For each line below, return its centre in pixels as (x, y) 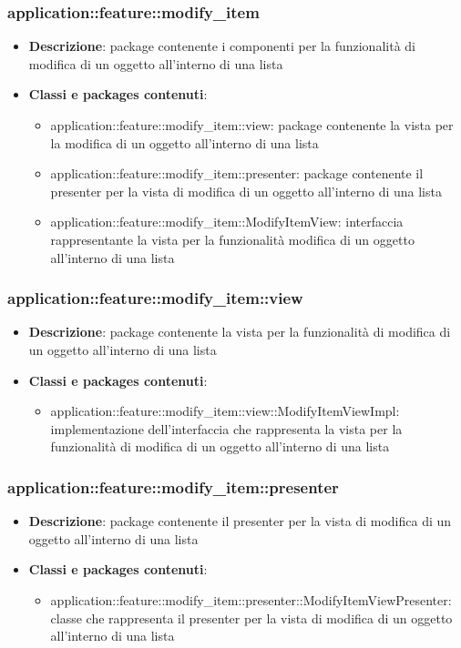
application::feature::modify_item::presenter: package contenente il (237, 173)
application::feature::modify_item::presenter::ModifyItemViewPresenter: (251, 599)
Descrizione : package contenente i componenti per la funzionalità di (222, 46)
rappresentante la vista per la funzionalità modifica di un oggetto (232, 239)
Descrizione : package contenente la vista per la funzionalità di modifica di (240, 332)
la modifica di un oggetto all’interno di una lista (184, 142)
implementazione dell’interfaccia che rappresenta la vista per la (226, 428)
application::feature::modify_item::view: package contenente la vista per (252, 125)
